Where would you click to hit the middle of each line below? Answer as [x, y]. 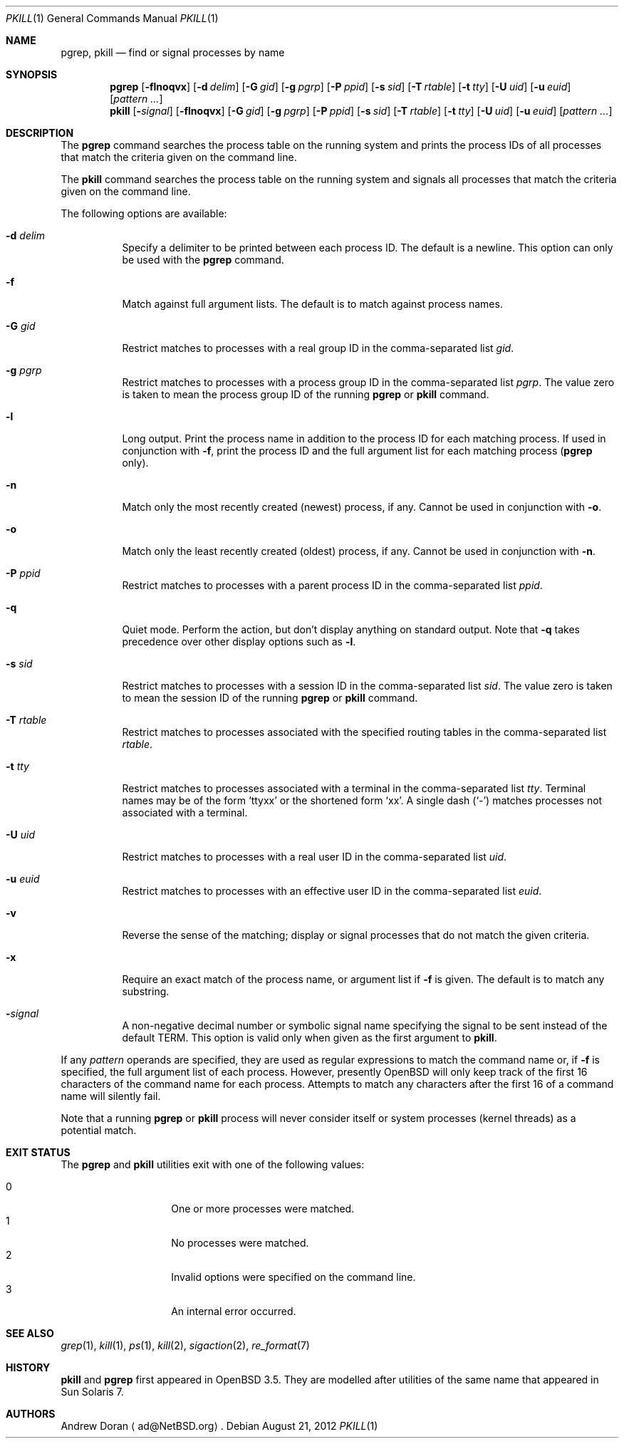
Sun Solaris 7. [92, 1392]
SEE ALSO [30, 1333]
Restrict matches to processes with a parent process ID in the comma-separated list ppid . [332, 585]
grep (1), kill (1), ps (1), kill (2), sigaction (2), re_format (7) [185, 1345]
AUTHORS [31, 1414]
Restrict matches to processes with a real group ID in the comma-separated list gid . [318, 348]
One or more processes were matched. [263, 1209]
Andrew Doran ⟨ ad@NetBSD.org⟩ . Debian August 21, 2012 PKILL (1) [219, 1426]
